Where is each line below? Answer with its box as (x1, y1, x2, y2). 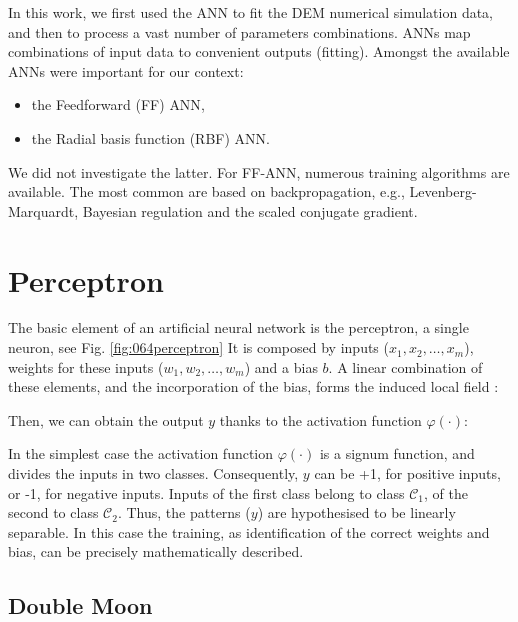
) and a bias (244, 356, 318, 377)
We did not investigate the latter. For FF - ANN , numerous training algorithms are (8, 161, 510, 182)
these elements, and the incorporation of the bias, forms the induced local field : (8, 376, 499, 397)
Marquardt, (8, 200, 79, 221)
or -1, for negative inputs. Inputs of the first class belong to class (8, 482, 405, 503)
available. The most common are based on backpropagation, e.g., (8, 181, 405, 202)
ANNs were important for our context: (8, 60, 244, 81)
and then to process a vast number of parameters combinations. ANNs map (8, 21, 471, 42)
